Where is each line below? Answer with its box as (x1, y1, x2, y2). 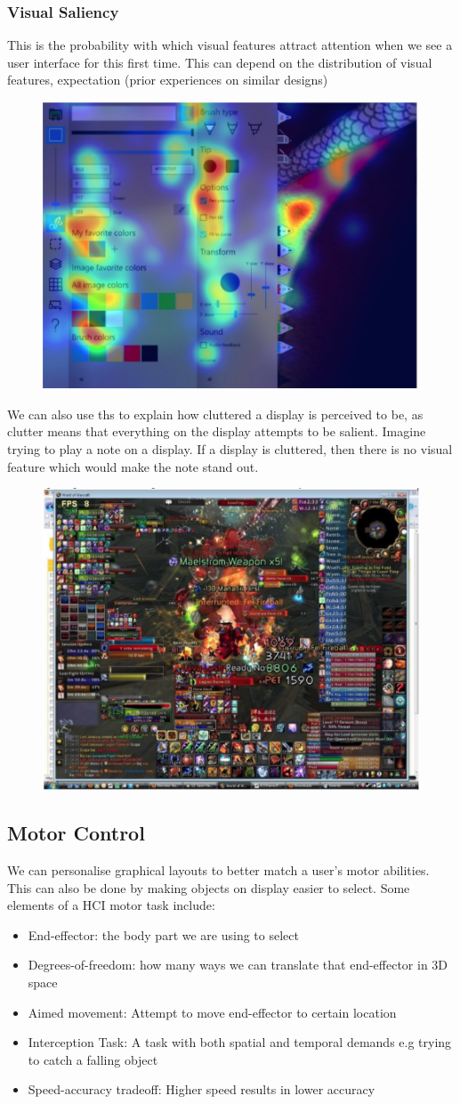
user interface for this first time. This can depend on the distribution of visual (7, 53, 432, 71)
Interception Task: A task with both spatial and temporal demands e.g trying (28, 1033, 452, 1051)
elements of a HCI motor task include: (7, 896, 215, 914)
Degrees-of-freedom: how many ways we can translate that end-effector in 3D (28, 955, 448, 974)
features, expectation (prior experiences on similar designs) (7, 70, 328, 89)
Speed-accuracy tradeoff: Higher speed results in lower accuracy (28, 1080, 375, 1099)
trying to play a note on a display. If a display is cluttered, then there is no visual (7, 439, 453, 458)
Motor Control (7, 819, 145, 847)
